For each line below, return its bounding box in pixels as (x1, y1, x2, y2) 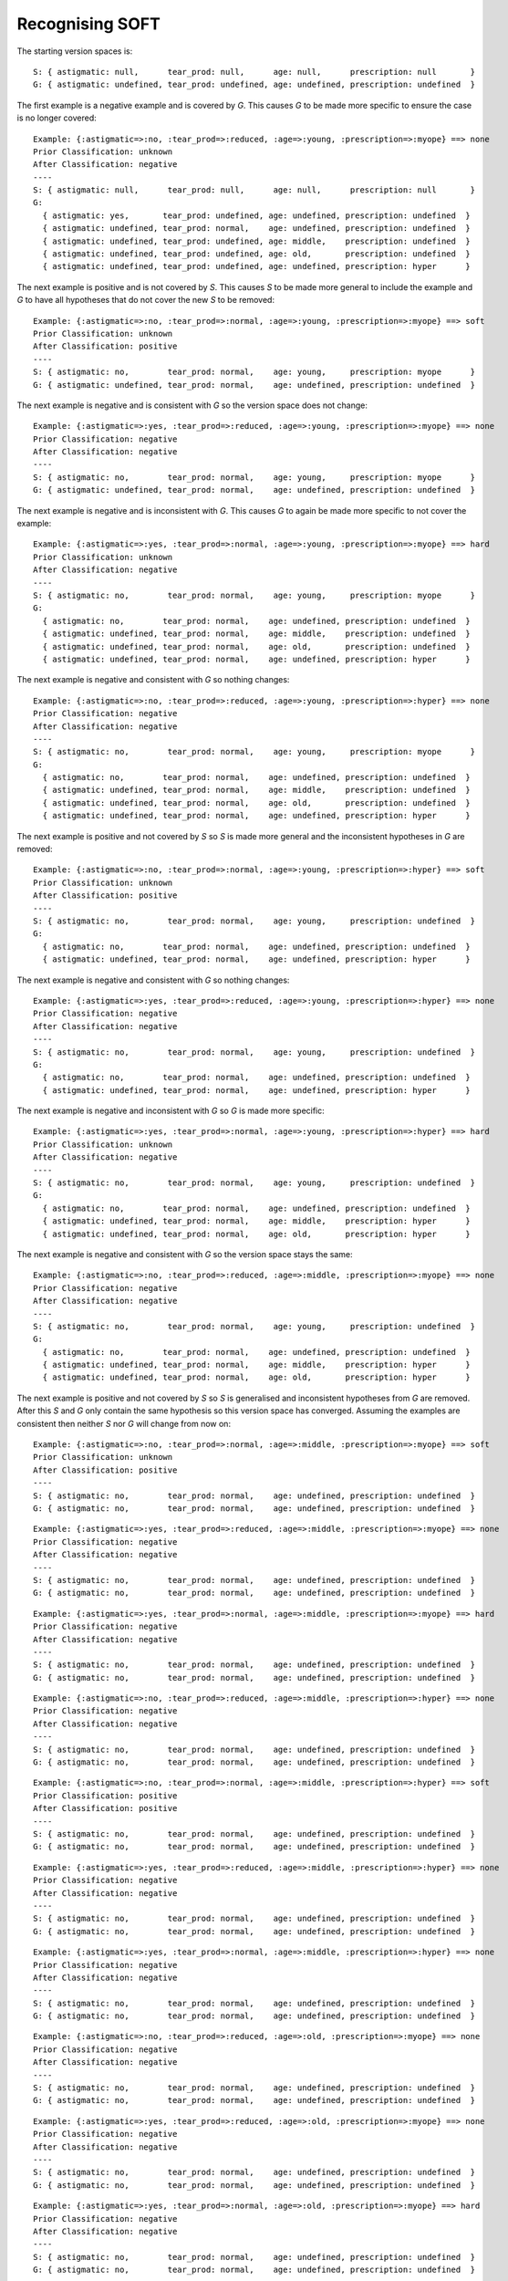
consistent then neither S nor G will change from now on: (16, 1418, 232, 1429)
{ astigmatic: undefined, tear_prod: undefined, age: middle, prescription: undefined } (42, 235, 472, 246)
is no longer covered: (16, 112, 98, 123)
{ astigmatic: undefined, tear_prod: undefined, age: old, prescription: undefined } (42, 249, 472, 259)
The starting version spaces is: (16, 46, 133, 57)
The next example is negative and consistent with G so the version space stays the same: (16, 1248, 353, 1259)
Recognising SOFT (16, 14, 161, 34)
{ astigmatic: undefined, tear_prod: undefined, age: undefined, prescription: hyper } (42, 261, 472, 272)
